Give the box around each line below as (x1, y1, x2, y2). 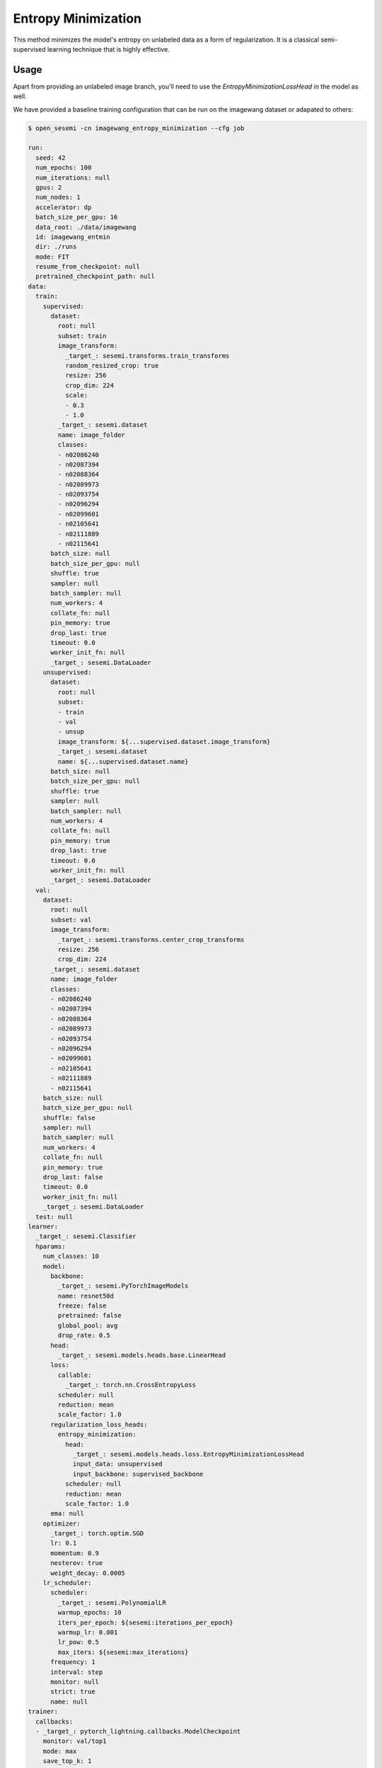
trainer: (28, 1708, 59, 1716)
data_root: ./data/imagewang (35, 223, 137, 231)
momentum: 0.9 (50, 1549, 99, 1557)
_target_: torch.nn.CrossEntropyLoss (64, 1381, 196, 1389)
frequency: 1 (50, 1658, 95, 1666)
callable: (57, 1371, 92, 1379)
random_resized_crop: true (64, 361, 159, 369)
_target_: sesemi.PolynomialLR (57, 1598, 166, 1607)
